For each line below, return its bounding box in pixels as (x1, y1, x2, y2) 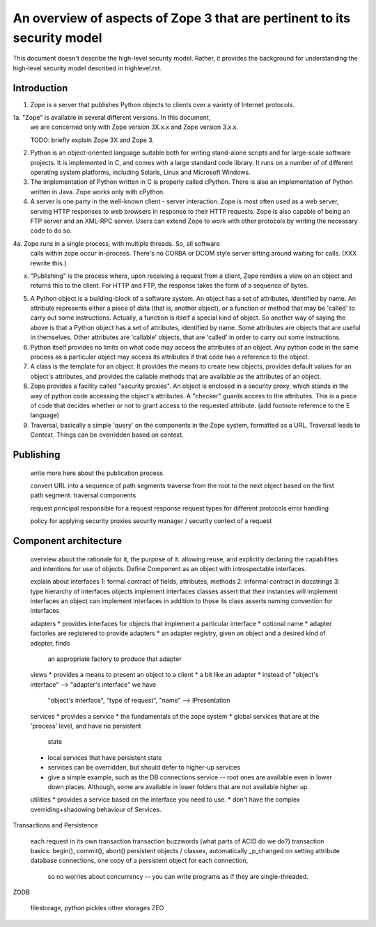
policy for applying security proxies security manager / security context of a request (30, 517, 272, 525)
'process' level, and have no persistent (30, 722, 142, 730)
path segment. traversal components (30, 491, 136, 499)
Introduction (13, 82, 68, 94)
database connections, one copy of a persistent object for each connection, (30, 857, 249, 865)
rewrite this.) (30, 258, 67, 267)
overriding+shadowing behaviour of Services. (30, 805, 162, 813)
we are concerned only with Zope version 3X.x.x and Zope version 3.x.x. (30, 123, 239, 132)
